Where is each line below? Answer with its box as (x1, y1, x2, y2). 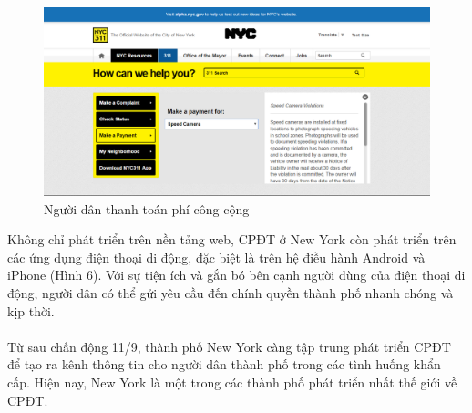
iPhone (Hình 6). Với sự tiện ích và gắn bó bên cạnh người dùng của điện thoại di (7, 265, 466, 284)
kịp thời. (7, 301, 55, 320)
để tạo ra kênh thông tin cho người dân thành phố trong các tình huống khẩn (7, 355, 441, 374)
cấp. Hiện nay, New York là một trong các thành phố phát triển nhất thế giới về (7, 372, 457, 391)
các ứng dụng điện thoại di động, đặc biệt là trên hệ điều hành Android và (7, 247, 426, 266)
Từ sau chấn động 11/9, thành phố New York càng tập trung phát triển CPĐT (7, 336, 451, 356)
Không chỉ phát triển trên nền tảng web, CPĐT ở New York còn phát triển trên (7, 230, 457, 249)
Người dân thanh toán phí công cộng (44, 199, 250, 218)
